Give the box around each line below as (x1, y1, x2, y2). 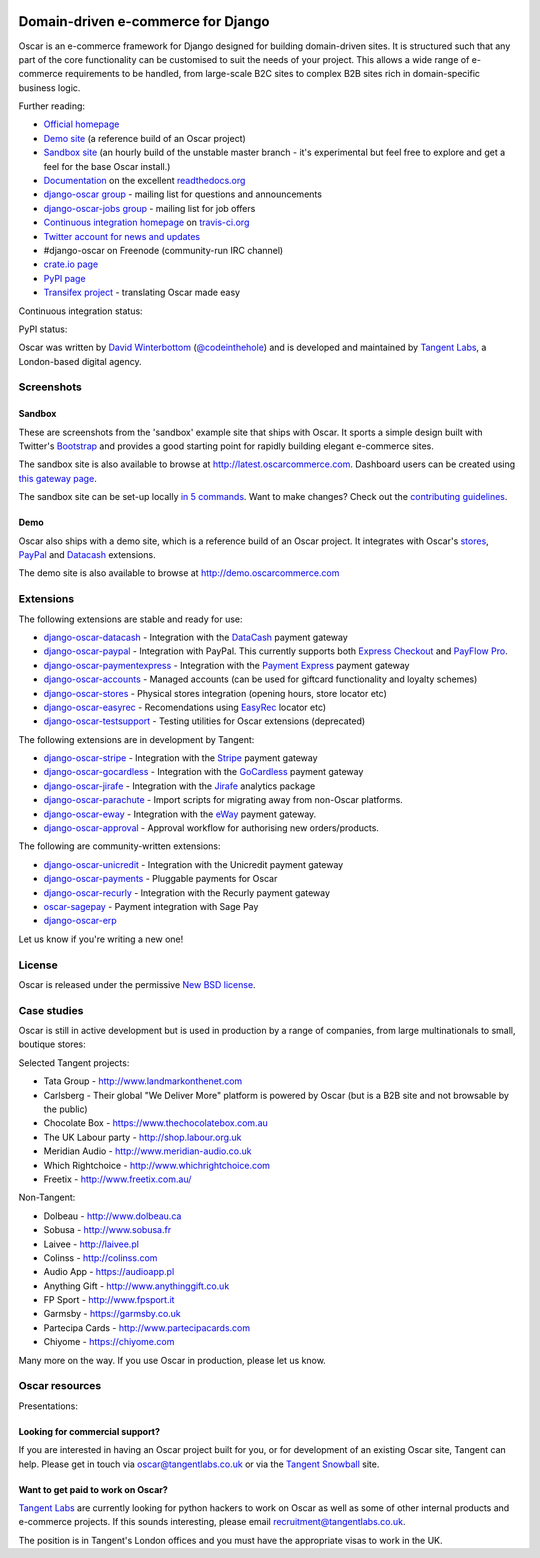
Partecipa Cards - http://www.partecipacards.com (43, 1321, 251, 1334)
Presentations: (18, 1400, 79, 1412)
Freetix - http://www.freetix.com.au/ (43, 1173, 192, 1185)
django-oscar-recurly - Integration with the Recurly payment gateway (43, 886, 330, 899)
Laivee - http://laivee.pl (43, 1238, 140, 1250)
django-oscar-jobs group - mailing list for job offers (43, 202, 256, 214)
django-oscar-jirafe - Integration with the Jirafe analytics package (43, 780, 316, 792)
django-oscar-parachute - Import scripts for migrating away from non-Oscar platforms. (43, 794, 404, 806)
